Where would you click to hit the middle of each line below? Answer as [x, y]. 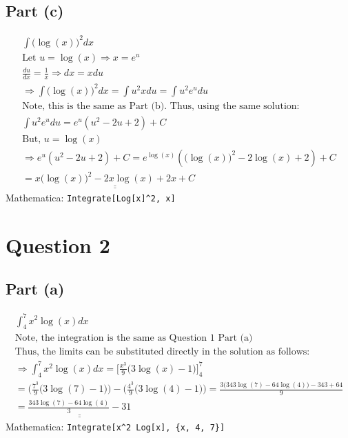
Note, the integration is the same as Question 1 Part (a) [134, 338]
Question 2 [58, 245]
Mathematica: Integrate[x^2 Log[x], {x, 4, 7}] [115, 426]
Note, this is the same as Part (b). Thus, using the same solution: [161, 106]
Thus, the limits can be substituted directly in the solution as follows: [162, 352]
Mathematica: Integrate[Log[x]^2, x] [91, 197]
